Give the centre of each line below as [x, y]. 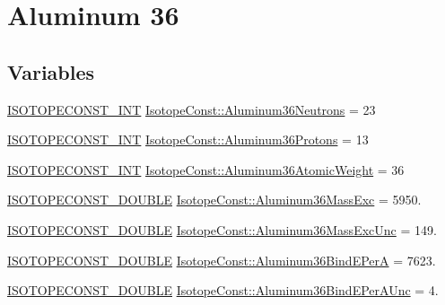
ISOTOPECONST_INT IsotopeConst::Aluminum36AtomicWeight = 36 [206, 169]
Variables [51, 71]
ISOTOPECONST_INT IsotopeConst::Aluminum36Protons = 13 [188, 139]
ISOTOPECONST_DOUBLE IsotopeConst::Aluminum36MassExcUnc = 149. [222, 229]
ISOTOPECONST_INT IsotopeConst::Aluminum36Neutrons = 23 [192, 109]
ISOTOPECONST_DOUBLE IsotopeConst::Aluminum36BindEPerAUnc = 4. [223, 290]
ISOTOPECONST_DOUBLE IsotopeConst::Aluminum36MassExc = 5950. [214, 200]
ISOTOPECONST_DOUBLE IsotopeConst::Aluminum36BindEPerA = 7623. [222, 260]
